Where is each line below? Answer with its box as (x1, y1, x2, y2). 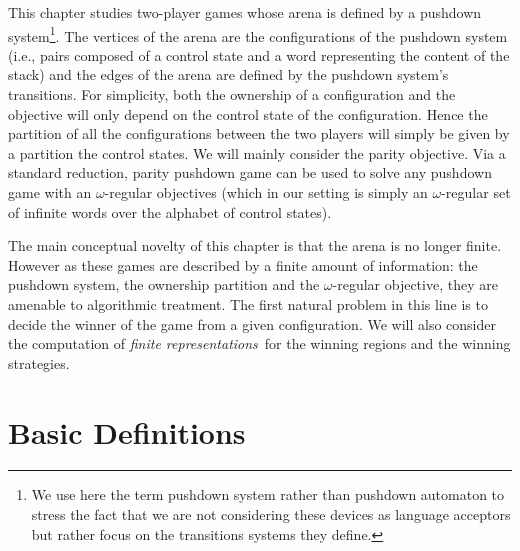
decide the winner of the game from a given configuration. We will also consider (8, 313, 496, 334)
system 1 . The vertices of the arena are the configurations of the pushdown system (8, 22, 508, 46)
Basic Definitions (8, 411, 246, 452)
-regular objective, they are (332, 274, 498, 295)
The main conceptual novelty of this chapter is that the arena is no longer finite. (8, 235, 502, 256)
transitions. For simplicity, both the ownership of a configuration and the (8, 84, 456, 105)
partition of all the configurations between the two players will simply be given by (8, 123, 510, 144)
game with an (8, 182, 92, 202)
